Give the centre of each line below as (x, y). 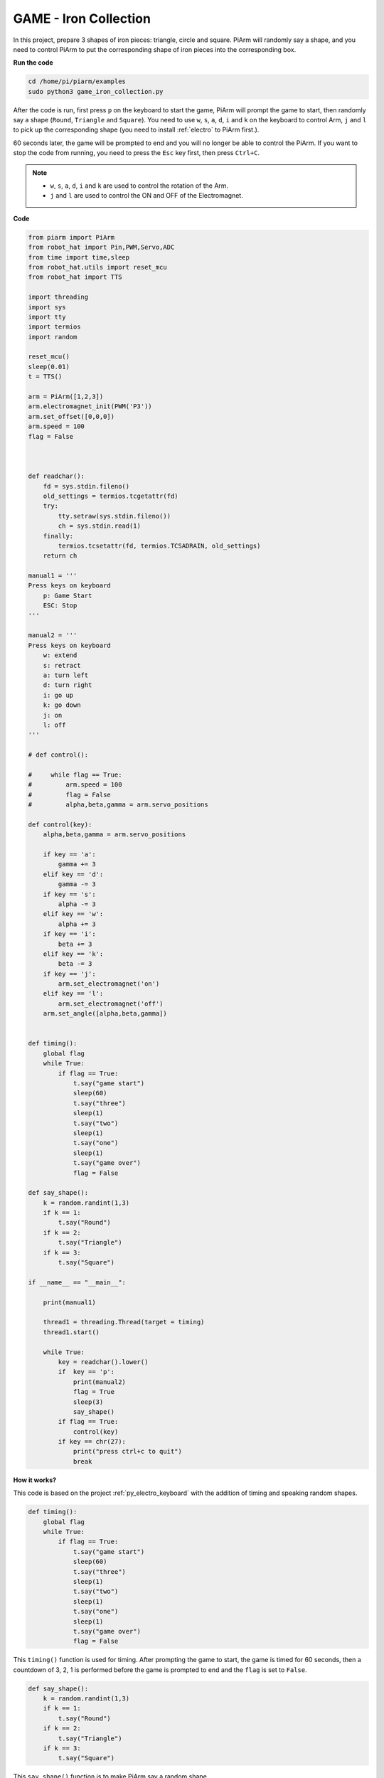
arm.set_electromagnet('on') (109, 984)
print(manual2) (99, 1382)
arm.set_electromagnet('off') (111, 1004)
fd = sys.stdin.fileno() (86, 486)
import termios (54, 327)
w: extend (60, 655)
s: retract (62, 665)
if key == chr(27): (92, 1442)
